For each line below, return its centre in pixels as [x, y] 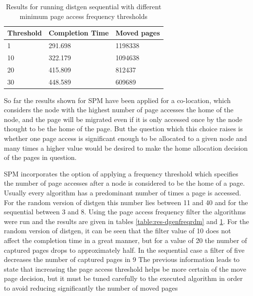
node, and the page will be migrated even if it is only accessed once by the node [123, 119]
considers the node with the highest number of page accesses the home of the [119, 110]
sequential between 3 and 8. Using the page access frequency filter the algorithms [125, 212]
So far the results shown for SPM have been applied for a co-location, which [117, 100]
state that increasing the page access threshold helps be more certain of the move [125, 269]
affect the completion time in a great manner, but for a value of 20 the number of [126, 240]
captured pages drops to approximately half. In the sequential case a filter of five [124, 250]
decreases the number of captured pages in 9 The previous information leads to [122, 259]
